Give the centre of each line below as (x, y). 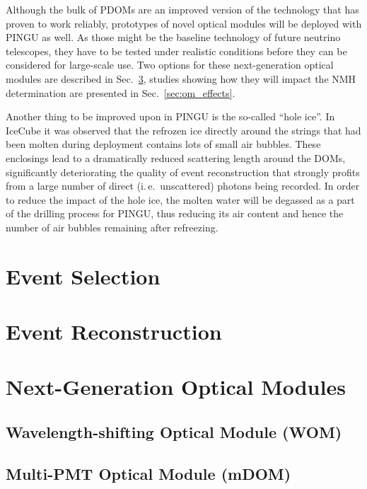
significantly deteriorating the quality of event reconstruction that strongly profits (183, 172)
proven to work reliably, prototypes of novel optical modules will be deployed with (184, 23)
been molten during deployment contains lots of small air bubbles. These (163, 144)
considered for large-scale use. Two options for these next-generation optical (170, 65)
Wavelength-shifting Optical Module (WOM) (174, 432)
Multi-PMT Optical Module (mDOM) (148, 473)
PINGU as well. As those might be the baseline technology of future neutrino (173, 37)
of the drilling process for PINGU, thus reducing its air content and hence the (175, 213)
